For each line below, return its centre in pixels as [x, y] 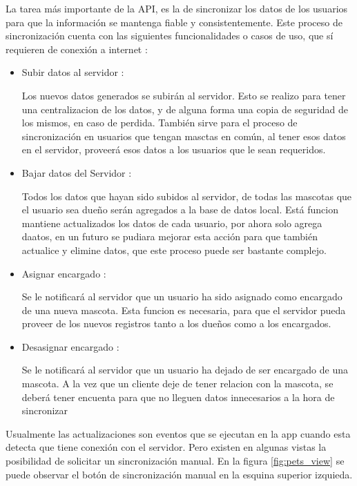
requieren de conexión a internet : [77, 49]
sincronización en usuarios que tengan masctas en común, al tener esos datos [184, 136]
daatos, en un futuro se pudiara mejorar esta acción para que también [170, 236]
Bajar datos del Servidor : [77, 172]
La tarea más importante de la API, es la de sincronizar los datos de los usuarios [177, 8]
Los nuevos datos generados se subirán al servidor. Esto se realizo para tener [184, 95]
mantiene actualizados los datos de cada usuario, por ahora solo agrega [172, 223]
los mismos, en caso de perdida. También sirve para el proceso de [160, 123]
